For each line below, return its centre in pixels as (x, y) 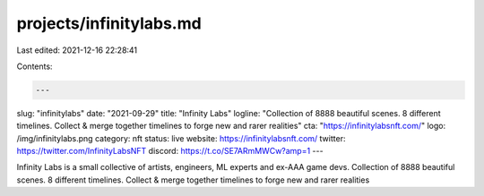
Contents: (35, 66)
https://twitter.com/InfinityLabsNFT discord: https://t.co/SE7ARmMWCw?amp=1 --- (170, 151)
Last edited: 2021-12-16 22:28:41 (77, 50)
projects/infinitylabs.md (109, 23)
